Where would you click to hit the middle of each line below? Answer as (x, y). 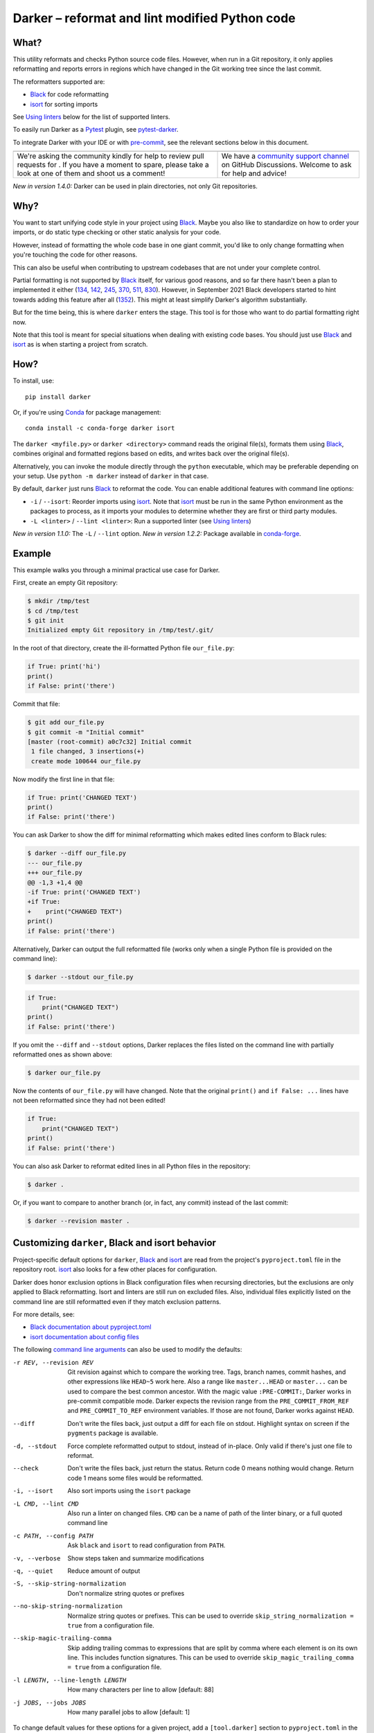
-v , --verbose (37, 1558)
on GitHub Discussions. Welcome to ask (286, 165)
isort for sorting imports (64, 104)
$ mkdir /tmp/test (59, 601)
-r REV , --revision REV (53, 1362)
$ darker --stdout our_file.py (81, 977)
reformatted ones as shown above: (62, 1054)
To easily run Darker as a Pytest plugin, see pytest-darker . (96, 130)
